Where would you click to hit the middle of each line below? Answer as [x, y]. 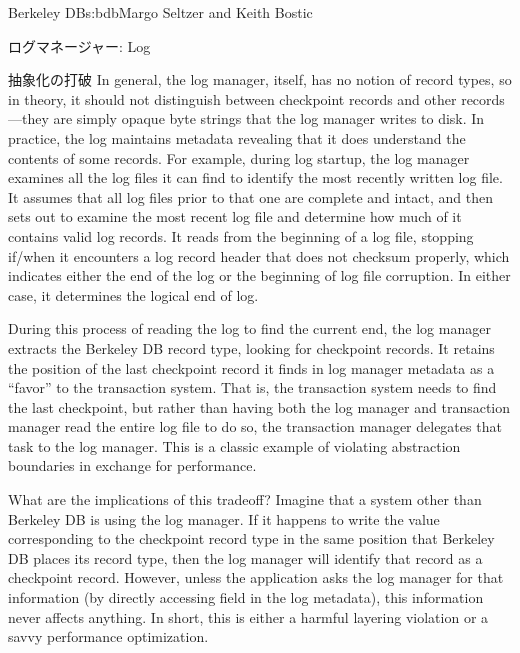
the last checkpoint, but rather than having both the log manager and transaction [259, 406]
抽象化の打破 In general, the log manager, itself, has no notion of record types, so [260, 79]
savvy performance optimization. [108, 636]
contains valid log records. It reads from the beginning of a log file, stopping [241, 235]
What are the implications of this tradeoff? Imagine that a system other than [245, 499]
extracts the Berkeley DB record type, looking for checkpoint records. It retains [251, 347]
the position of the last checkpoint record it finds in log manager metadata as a [251, 367]
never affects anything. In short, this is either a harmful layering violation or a [248, 616]
